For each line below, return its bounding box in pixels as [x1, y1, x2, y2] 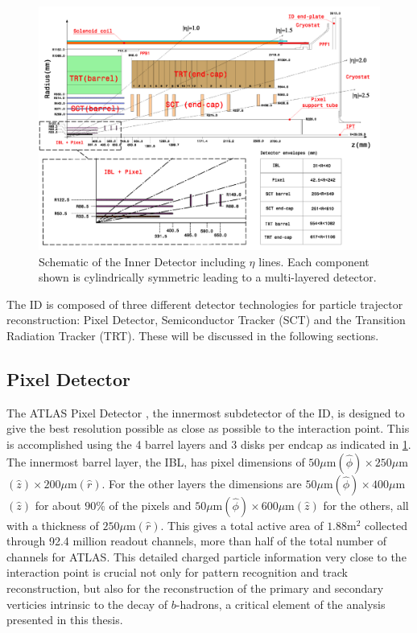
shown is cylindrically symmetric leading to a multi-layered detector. [39, 269, 377, 286]
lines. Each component [258, 253, 370, 269]
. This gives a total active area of [160, 516, 324, 533]
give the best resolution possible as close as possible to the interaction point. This [6, 420, 410, 437]
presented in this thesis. [6, 611, 123, 628]
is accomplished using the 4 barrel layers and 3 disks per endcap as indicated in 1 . [6, 436, 411, 453]
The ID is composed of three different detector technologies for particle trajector [6, 295, 403, 312]
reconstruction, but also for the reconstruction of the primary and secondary [6, 580, 384, 597]
